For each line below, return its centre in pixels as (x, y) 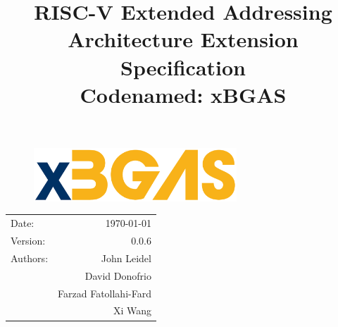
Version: (28, 241)
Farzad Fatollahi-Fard (105, 293)
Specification (183, 67)
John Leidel (126, 258)
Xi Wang (132, 310)
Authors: (30, 258)
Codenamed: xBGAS (183, 94)
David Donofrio (118, 275)
